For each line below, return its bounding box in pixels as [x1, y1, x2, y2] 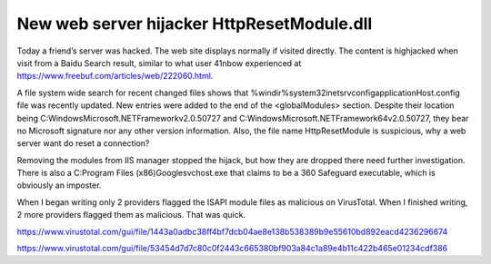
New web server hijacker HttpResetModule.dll [16, 14, 373, 34]
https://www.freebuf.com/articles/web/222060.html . [16, 71, 214, 82]
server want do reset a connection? [16, 138, 150, 149]
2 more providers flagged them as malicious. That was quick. [16, 210, 245, 220]
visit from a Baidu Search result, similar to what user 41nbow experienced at [16, 57, 302, 68]
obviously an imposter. [16, 180, 102, 191]
